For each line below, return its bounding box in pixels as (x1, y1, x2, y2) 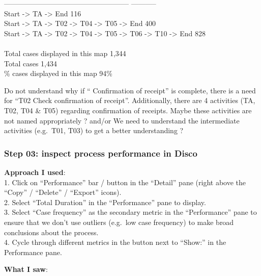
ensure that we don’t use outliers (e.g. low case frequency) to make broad (4, 216, 234, 227)
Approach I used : (4, 166, 66, 177)
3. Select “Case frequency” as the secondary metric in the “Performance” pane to (4, 207, 257, 217)
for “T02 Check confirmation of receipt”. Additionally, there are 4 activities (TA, (4, 95, 255, 106)
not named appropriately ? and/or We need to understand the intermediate (4, 115, 240, 126)
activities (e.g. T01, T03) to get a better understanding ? (4, 125, 184, 136)
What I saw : (4, 264, 48, 274)
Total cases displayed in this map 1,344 (4, 47, 126, 58)
